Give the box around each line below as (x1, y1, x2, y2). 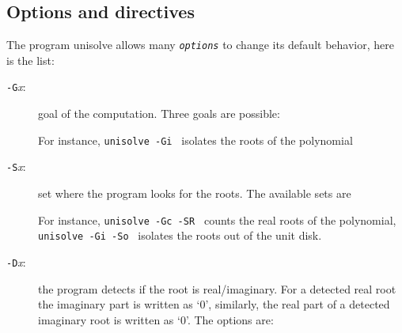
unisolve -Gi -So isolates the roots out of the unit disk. (38, 227, 322, 244)
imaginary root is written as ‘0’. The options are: (38, 311, 274, 327)
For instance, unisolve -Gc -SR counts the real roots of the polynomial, (38, 211, 396, 228)
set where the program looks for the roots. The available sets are (38, 185, 351, 202)
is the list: (6, 51, 55, 68)
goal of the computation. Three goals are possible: (38, 105, 280, 122)
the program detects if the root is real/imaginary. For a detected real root (38, 280, 396, 297)
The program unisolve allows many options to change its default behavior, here (6, 36, 394, 53)
